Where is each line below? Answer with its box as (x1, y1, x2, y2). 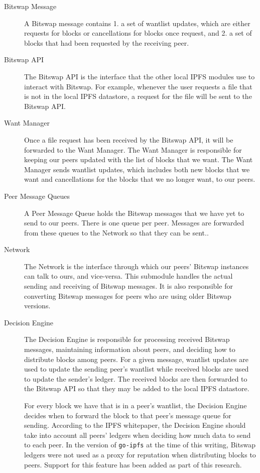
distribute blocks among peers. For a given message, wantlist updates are (24, 353, 248, 364)
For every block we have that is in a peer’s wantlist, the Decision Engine (24, 400, 247, 410)
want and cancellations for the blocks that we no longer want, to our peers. (24, 174, 255, 184)
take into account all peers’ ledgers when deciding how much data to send (24, 429, 251, 440)
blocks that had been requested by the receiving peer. (24, 37, 189, 48)
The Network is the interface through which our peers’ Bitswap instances (24, 261, 249, 271)
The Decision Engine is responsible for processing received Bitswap (24, 334, 230, 344)
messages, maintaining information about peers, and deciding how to (24, 344, 235, 354)
